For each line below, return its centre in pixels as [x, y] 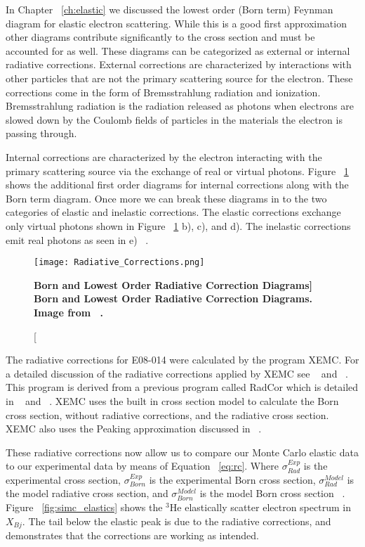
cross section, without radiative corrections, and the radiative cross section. [167, 414]
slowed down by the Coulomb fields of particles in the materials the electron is [174, 119]
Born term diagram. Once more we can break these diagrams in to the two [166, 198]
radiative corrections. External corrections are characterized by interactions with [179, 64]
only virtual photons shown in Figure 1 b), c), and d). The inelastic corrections [178, 225]
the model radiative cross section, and [87, 493]
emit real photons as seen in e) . [77, 239]
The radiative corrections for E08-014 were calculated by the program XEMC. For [182, 360]
